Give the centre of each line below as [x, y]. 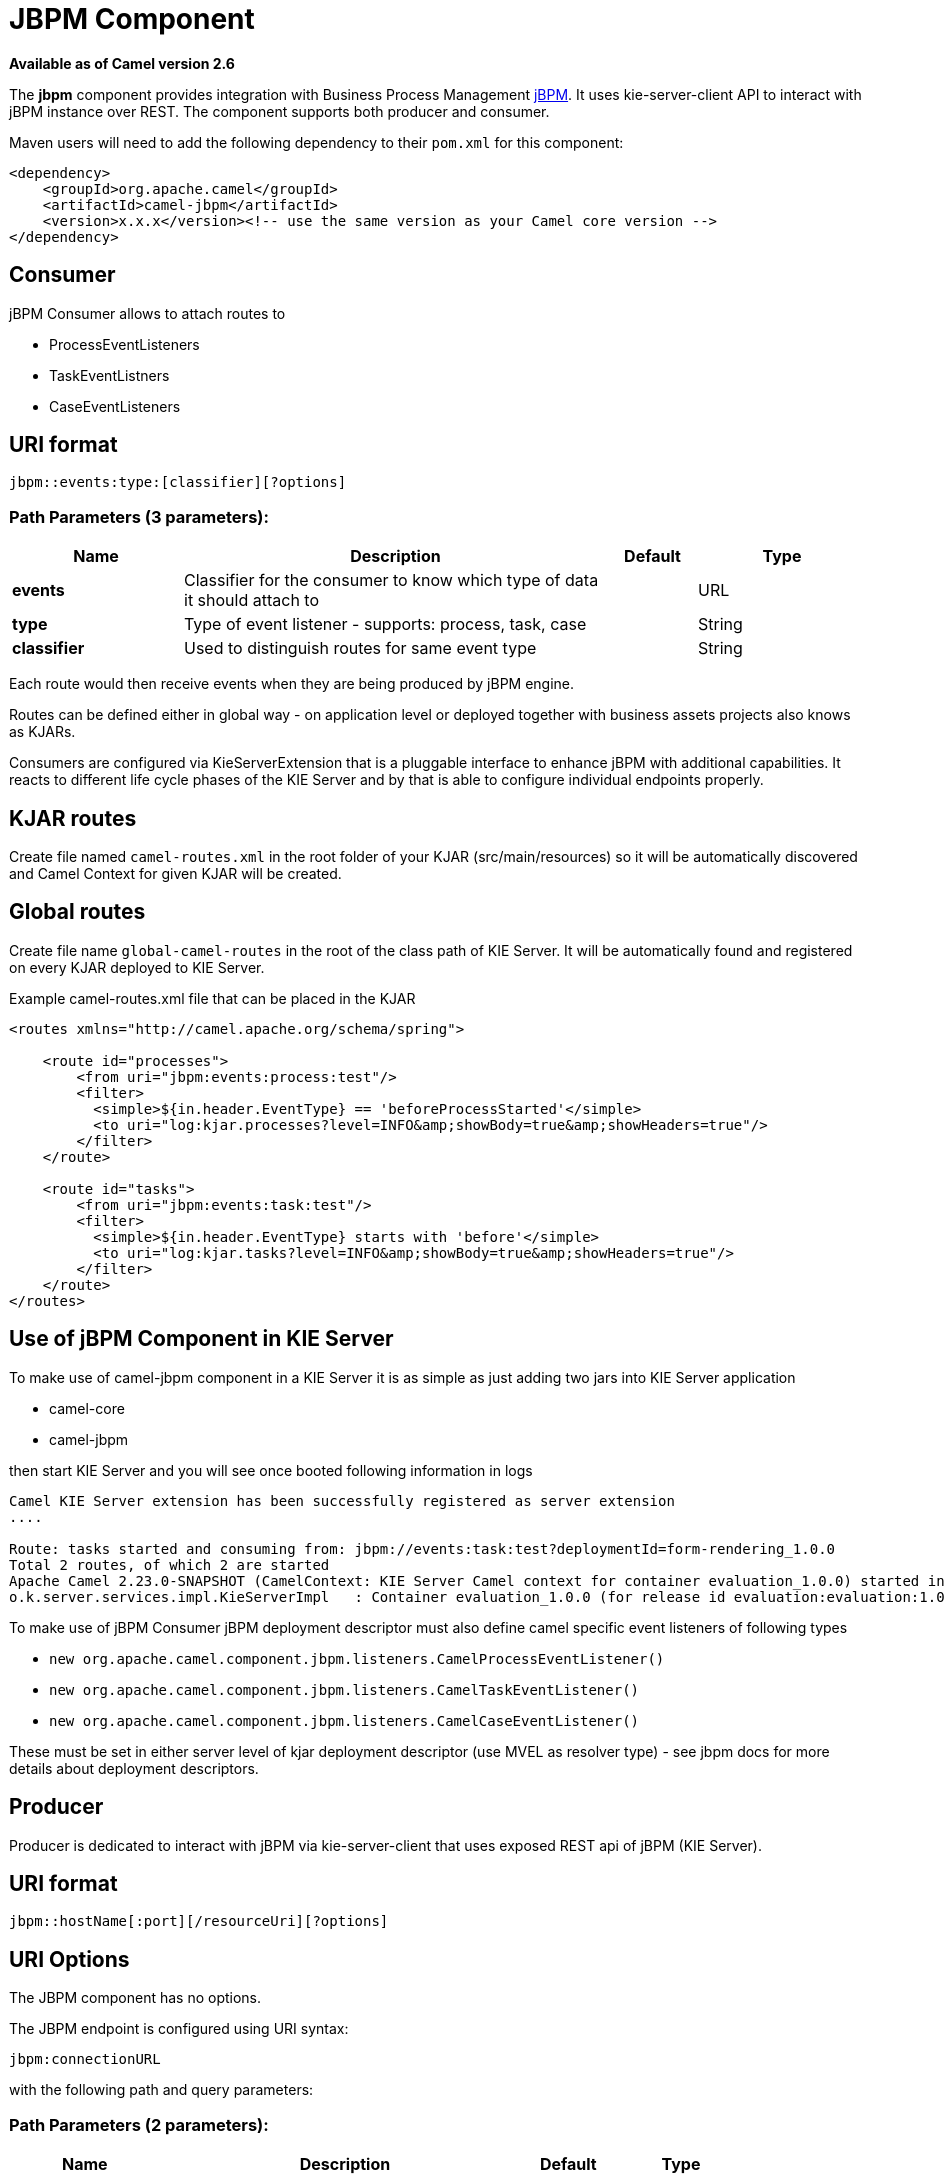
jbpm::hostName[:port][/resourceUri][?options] [199, 1921]
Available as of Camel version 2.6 [122, 63]
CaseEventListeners [115, 406]
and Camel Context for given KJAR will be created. [175, 874]
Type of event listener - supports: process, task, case [385, 624]
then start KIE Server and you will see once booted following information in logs [271, 1470]
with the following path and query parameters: [161, 2090]
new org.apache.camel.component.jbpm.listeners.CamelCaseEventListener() [344, 1720]
